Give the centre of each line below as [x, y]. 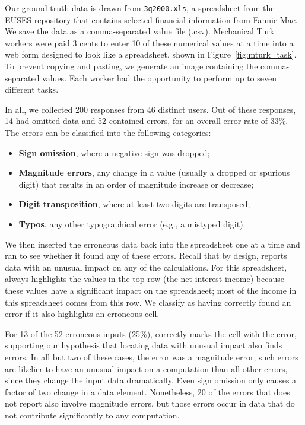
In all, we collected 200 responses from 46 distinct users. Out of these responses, [150, 109]
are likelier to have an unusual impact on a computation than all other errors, [146, 368]
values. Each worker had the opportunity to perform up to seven [160, 77]
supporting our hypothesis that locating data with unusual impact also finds [144, 345]
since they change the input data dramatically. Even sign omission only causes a [151, 380]
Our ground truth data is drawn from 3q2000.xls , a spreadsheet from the [140, 8]
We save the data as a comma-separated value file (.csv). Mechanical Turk [140, 31]
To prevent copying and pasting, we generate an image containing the [131, 66]
